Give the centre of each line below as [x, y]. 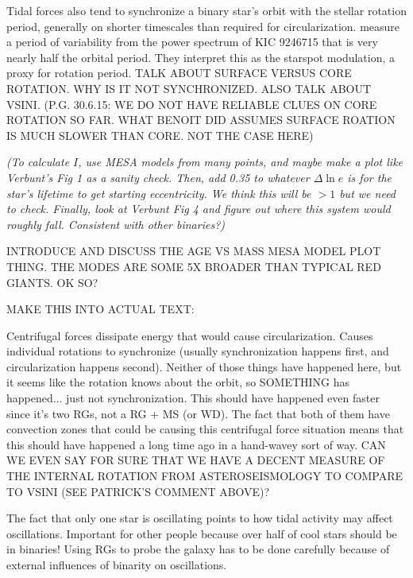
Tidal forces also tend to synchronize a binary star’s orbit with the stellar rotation [206, 10]
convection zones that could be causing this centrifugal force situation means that [205, 429]
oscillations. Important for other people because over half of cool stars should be [202, 533]
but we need [368, 193]
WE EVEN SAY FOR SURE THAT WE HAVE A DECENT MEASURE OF [196, 460]
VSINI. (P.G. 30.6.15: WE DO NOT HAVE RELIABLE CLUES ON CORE [192, 104]
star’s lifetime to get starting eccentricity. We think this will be [159, 193]
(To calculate [38, 162]
